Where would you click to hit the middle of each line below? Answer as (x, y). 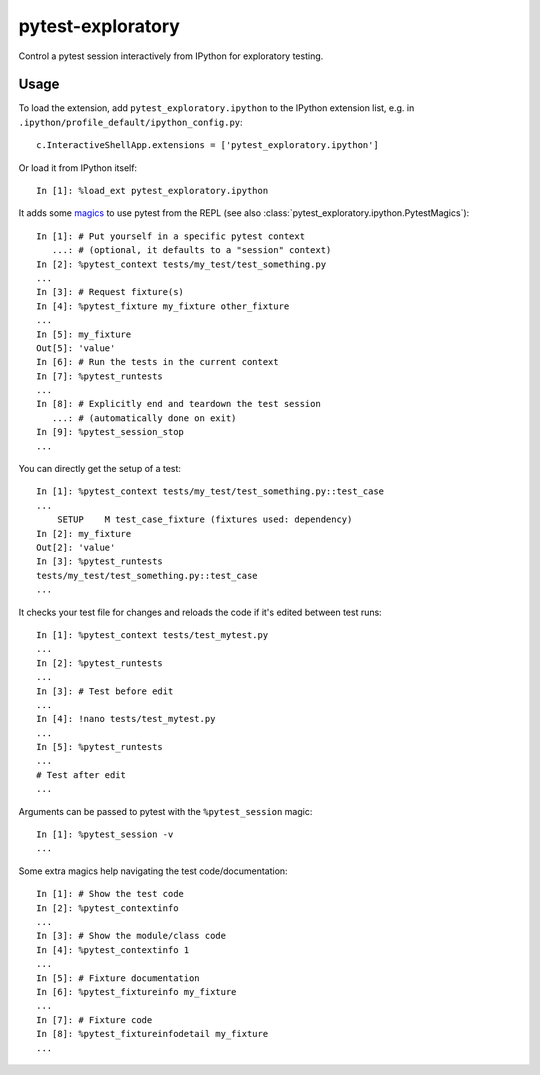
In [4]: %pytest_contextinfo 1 (113, 949)
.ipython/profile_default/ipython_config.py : (131, 122)
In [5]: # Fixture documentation (118, 978)
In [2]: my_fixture (84, 533)
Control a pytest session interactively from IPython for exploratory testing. (171, 56)
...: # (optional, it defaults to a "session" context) (191, 250)
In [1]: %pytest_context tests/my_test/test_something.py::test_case (210, 491)
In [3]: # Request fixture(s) (110, 292)
